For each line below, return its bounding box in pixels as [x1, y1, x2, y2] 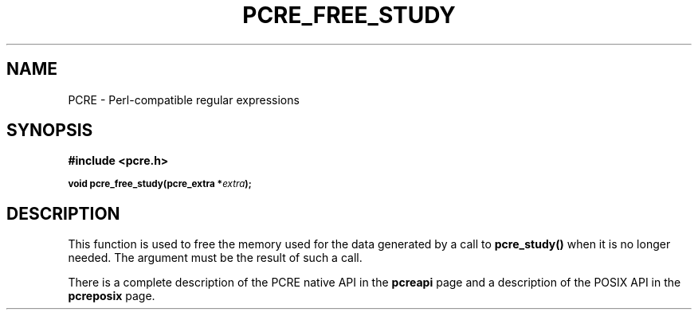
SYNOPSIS [6, 120, 93, 141]
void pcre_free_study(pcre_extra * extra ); [68, 178, 252, 190]
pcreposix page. [68, 289, 155, 303]
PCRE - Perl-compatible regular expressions [68, 92, 300, 107]
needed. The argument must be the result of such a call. [68, 251, 363, 265]
